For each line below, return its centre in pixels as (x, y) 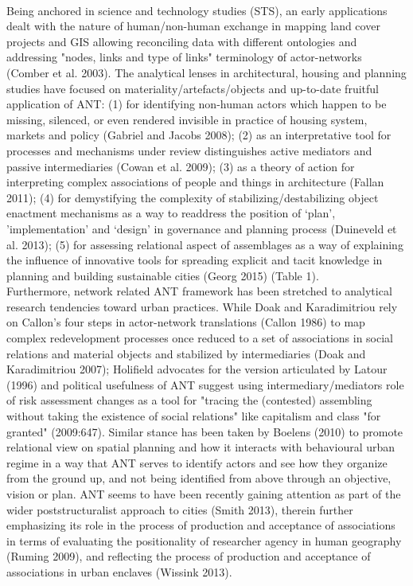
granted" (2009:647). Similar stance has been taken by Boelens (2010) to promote (205, 431)
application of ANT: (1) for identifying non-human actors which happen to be (197, 104)
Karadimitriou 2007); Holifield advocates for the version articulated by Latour (197, 369)
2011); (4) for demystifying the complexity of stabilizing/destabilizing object (193, 197)
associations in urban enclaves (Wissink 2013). (119, 571)
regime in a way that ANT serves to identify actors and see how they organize (197, 462)
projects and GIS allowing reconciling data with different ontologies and (182, 41)
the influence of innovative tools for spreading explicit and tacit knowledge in (195, 260)
